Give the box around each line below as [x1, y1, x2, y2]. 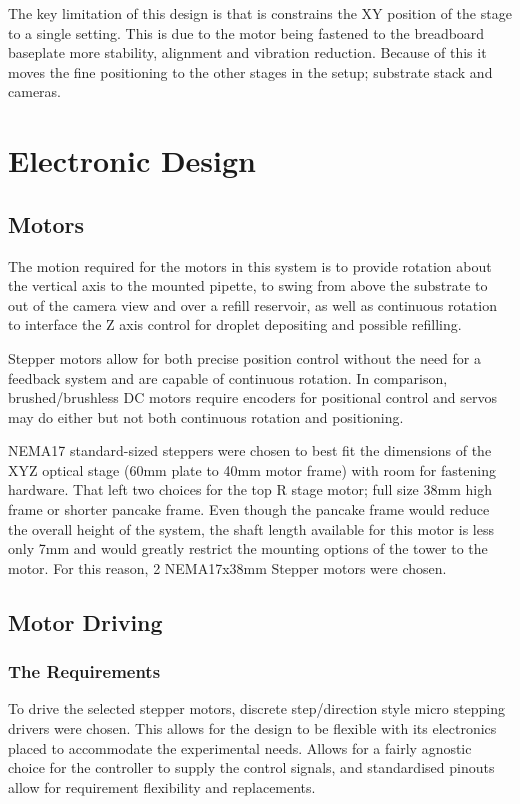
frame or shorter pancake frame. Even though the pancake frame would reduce [8, 499, 490, 520]
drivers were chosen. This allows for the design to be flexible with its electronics [8, 718, 497, 739]
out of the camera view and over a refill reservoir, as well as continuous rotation [8, 294, 497, 315]
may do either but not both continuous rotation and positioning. [8, 406, 404, 427]
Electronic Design [8, 140, 256, 181]
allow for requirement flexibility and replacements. [8, 776, 316, 797]
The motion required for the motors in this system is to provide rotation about [8, 255, 492, 276]
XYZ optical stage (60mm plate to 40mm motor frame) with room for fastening [8, 459, 496, 480]
